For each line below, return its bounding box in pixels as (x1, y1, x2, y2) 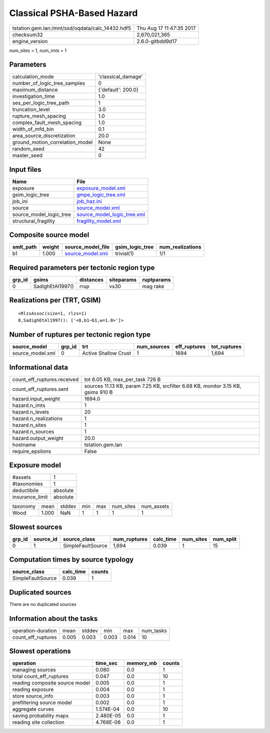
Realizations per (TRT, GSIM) (9, 296, 101, 304)
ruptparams (142, 276, 171, 283)
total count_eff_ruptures (12, 673, 68, 680)
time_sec (95, 660, 117, 667)
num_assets (141, 503, 169, 510)
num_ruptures (112, 535, 147, 542)
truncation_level (12, 106, 50, 113)
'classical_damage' (98, 73, 143, 80)
